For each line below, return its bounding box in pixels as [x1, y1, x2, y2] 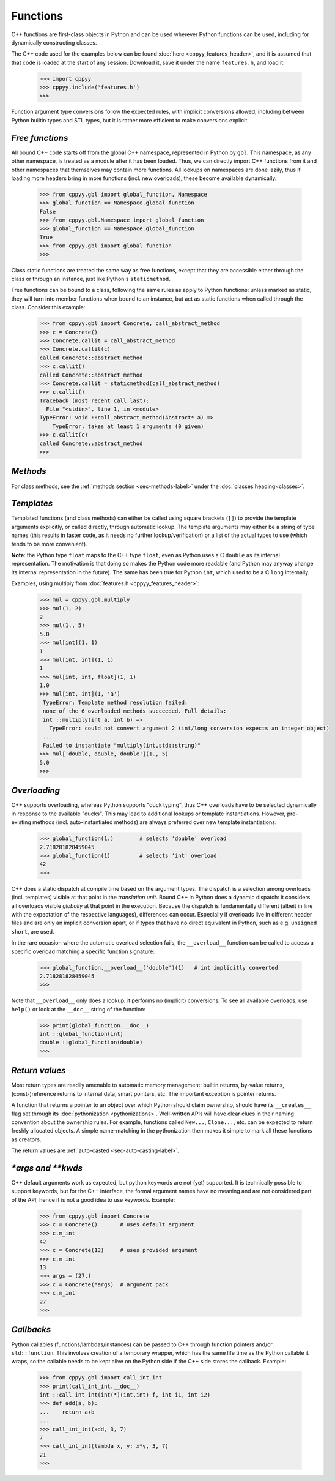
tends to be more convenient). [11, 540, 88, 547]
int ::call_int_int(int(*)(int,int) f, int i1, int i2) [39, 1392, 211, 1398]
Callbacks [11, 1324, 51, 1335]
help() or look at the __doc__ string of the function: [11, 1005, 146, 1013]
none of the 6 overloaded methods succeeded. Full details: [43, 708, 227, 714]
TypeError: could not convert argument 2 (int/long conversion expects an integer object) [49, 725, 330, 732]
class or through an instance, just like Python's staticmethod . [11, 276, 171, 283]
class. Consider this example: [11, 304, 86, 311]
